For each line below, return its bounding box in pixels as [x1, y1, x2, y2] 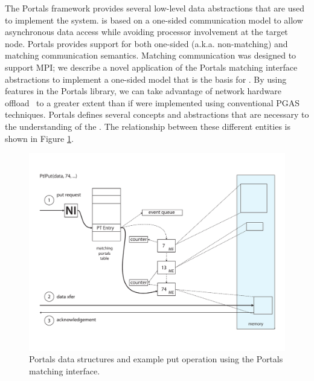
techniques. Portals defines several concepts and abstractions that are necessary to [5, 108, 309, 121]
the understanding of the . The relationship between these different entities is [5, 120, 290, 132]
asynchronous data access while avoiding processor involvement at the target [5, 25, 288, 38]
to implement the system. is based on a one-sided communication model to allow [5, 13, 303, 26]
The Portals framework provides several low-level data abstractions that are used [5, 2, 304, 14]
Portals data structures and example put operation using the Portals [29, 353, 283, 365]
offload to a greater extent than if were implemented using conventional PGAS [5, 96, 300, 109]
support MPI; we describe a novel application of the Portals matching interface [5, 60, 298, 73]
